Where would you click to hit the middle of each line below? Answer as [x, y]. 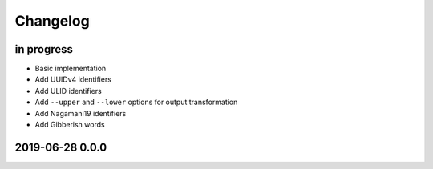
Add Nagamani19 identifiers [81, 113]
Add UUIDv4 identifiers [73, 79]
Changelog [52, 21]
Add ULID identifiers [68, 91]
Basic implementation [71, 69]
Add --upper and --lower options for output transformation [136, 102]
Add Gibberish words [70, 125]
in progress [44, 49]
